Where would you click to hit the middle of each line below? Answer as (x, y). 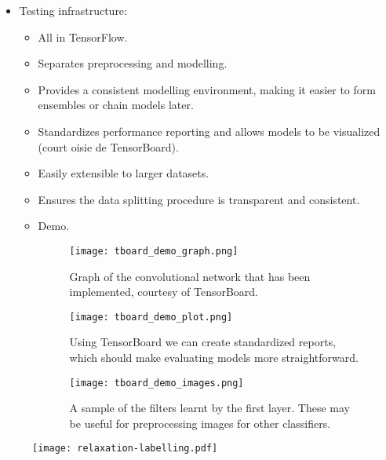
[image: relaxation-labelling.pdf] (125, 449)
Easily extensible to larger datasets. (124, 173)
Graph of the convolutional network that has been (190, 276)
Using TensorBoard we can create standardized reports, (203, 342)
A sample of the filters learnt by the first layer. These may (210, 408)
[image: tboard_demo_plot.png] (151, 317)
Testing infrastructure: (73, 10)
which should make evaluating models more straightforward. (214, 358)
